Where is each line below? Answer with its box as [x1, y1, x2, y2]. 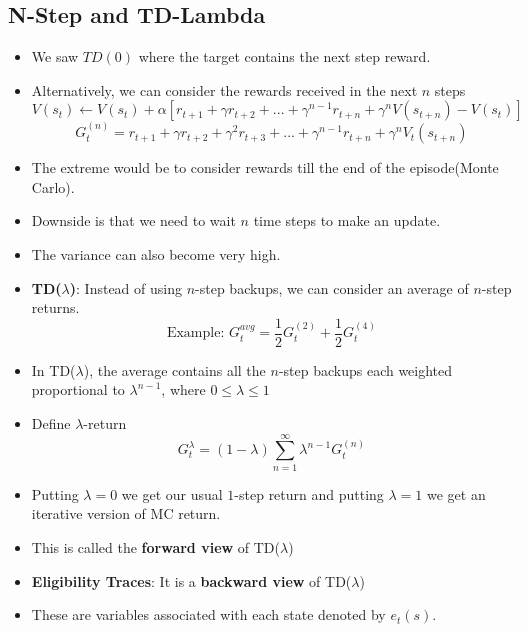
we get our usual [121, 483, 223, 504]
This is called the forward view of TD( [31, 536, 281, 557]
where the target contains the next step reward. [138, 46, 431, 67]
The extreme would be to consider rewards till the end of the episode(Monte [31, 157, 499, 178]
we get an [427, 483, 486, 504]
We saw [31, 46, 79, 67]
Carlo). [31, 176, 75, 197]
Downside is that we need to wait [31, 210, 236, 231]
